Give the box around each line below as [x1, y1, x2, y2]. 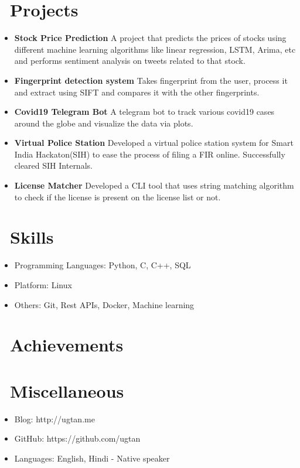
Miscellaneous [10, 378, 124, 402]
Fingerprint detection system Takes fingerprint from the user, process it [14, 74, 288, 86]
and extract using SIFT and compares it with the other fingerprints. [14, 86, 260, 98]
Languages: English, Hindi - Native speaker [14, 452, 170, 464]
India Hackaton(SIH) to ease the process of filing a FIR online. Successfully [14, 148, 285, 160]
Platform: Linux [14, 278, 72, 291]
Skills [10, 225, 54, 249]
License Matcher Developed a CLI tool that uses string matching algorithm [14, 179, 294, 192]
